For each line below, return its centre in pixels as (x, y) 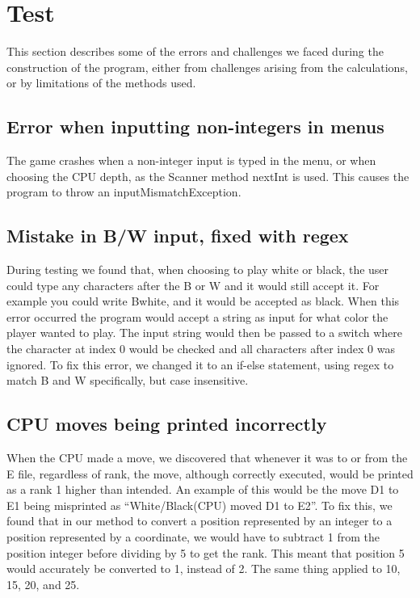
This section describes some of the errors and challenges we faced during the (195, 51)
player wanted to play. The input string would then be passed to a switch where (205, 333)
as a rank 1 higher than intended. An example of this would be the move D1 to (203, 489)
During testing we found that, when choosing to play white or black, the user (198, 270)
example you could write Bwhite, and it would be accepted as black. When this (203, 301)
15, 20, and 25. (43, 584)
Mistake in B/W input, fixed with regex (178, 236)
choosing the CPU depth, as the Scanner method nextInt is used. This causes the (208, 176)
